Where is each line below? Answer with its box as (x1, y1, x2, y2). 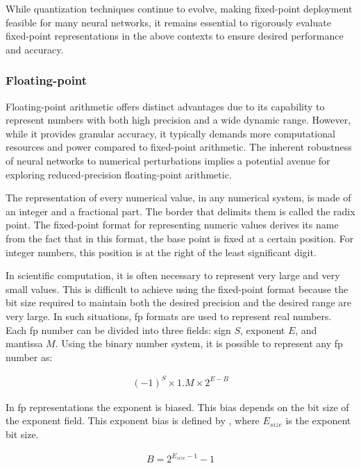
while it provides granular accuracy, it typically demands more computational (6, 126, 335, 140)
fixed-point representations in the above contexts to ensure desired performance (6, 28, 344, 43)
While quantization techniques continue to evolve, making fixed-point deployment (6, 1, 353, 15)
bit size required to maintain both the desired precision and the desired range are (6, 295, 351, 310)
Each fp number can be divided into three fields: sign (6, 322, 231, 337)
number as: (6, 349, 53, 364)
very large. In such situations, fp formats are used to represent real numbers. (6, 308, 332, 323)
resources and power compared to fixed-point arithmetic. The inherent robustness (6, 140, 352, 154)
